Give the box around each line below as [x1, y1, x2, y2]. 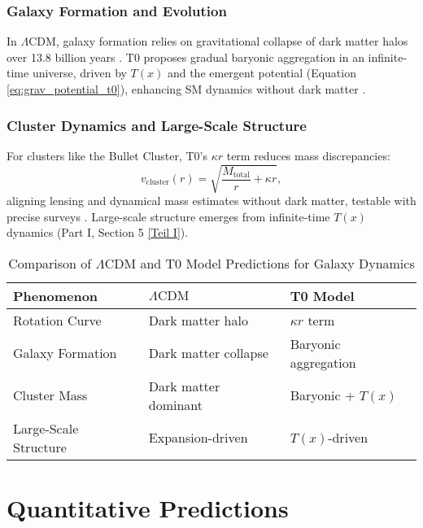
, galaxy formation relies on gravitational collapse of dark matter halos [55, 33, 408, 50]
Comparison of [8, 253, 92, 273]
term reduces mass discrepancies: [226, 146, 390, 164]
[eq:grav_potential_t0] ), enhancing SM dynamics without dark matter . [7, 81, 366, 97]
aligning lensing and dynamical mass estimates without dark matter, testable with [7, 191, 416, 208]
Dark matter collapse [148, 343, 268, 363]
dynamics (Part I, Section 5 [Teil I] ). [7, 224, 189, 241]
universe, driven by [32, 64, 127, 81]
